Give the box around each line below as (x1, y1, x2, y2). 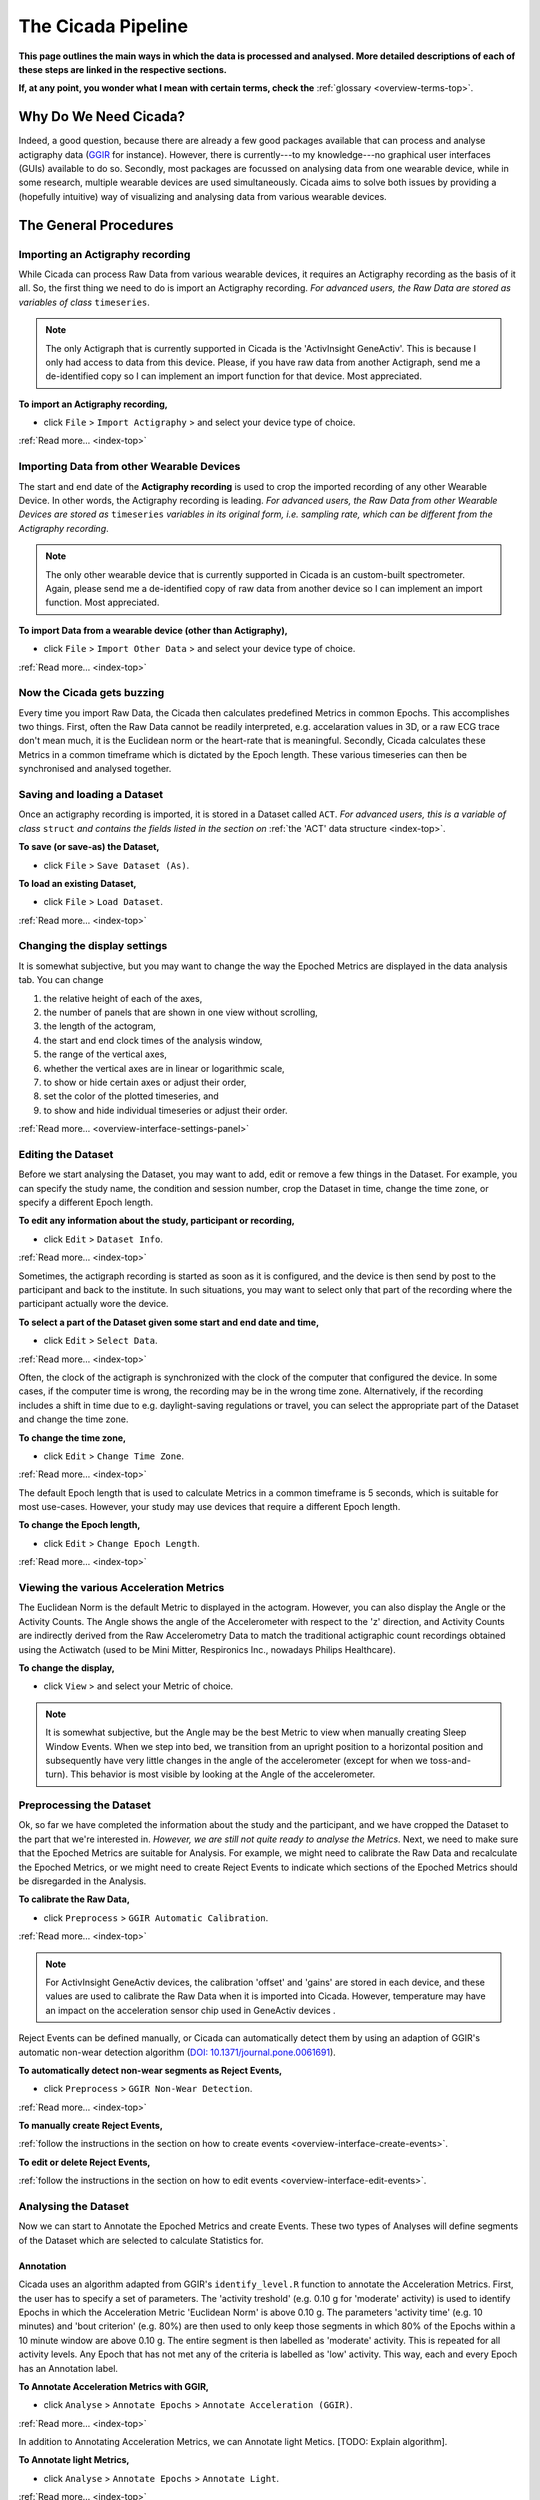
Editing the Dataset (18, 1147, 114, 1161)
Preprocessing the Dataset (18, 1798, 152, 1812)
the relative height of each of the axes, (43, 992, 203, 1004)
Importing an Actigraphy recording (18, 247, 191, 261)
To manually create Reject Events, (18, 2120, 164, 2132)
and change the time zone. (18, 1413, 129, 1425)
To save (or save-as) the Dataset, (18, 841, 160, 853)
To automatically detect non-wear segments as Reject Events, (18, 2064, 283, 2076)
